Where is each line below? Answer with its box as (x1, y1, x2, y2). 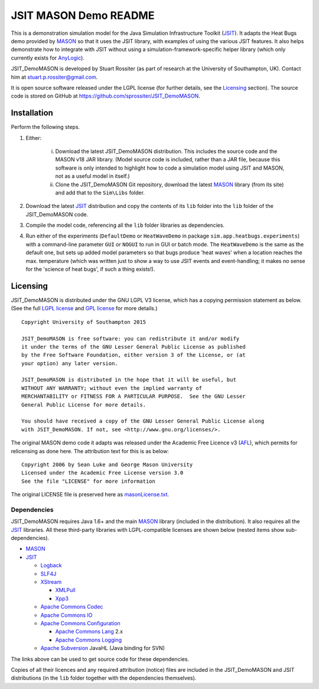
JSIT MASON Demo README (11, 9, 155, 22)
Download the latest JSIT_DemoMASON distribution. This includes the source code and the (55, 148, 278, 155)
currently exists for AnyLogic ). (11, 54, 85, 61)
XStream (40, 578, 62, 586)
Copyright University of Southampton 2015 (21, 318, 147, 325)
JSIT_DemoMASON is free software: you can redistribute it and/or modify (21, 335, 240, 342)
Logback (40, 562, 62, 569)
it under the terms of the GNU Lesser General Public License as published (21, 343, 246, 350)
